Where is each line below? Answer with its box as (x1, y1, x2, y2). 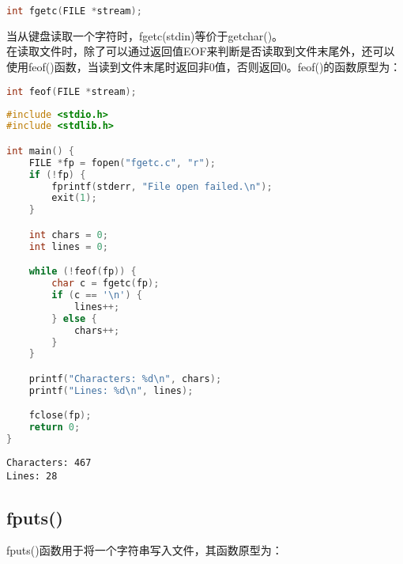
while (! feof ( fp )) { (28, 266, 137, 278)
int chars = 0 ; (28, 229, 108, 240)
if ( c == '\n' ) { (51, 290, 142, 301)
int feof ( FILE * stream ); (6, 85, 137, 97)
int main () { (6, 145, 74, 157)
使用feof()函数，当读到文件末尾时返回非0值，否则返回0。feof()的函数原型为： (6, 59, 401, 75)
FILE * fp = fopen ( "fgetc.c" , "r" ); (28, 157, 216, 168)
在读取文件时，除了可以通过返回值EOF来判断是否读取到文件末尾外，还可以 (6, 43, 395, 59)
